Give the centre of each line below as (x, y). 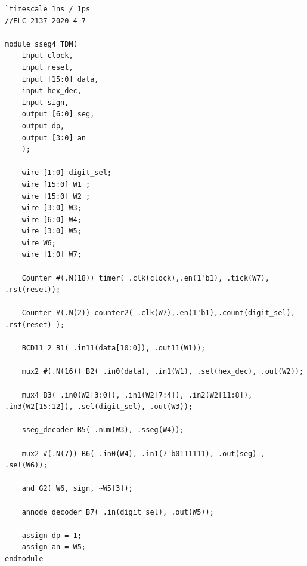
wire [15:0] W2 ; (56, 196)
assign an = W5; (54, 547)
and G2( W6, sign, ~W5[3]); (77, 489)
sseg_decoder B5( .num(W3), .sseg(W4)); (103, 430)
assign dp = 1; (52, 535)
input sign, (45, 102)
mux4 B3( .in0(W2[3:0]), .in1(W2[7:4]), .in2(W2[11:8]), (137, 395)
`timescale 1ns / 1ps (48, 9)
